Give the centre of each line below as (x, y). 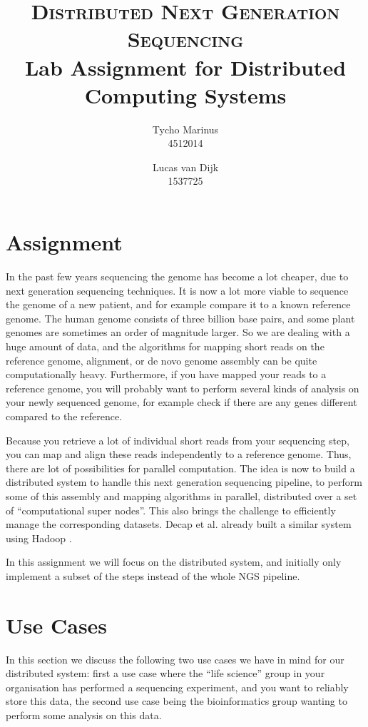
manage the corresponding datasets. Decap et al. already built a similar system (179, 524)
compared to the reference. (64, 416)
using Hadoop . (39, 538)
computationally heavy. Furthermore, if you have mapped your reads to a (166, 374)
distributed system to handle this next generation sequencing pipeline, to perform (184, 482)
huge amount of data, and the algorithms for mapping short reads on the (165, 346)
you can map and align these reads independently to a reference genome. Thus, (179, 454)
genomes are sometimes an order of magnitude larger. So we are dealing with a (178, 332)
